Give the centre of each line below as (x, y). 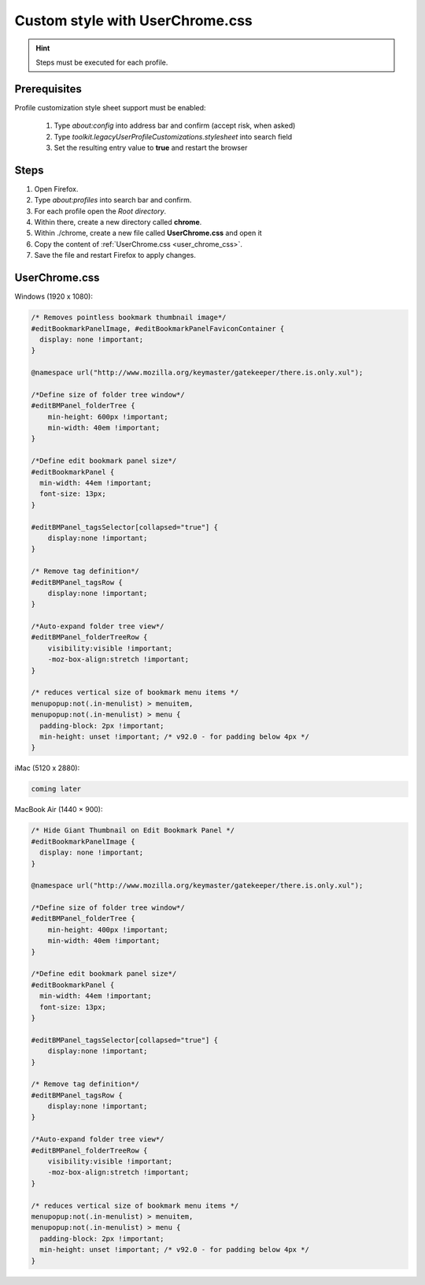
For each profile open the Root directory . (100, 211)
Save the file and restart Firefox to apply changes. (115, 255)
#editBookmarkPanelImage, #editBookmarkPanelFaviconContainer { (158, 328)
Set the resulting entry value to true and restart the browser (151, 148)
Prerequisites (48, 89)
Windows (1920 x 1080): (54, 296)
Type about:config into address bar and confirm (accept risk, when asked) (175, 125)
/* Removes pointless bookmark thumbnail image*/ (129, 318)
